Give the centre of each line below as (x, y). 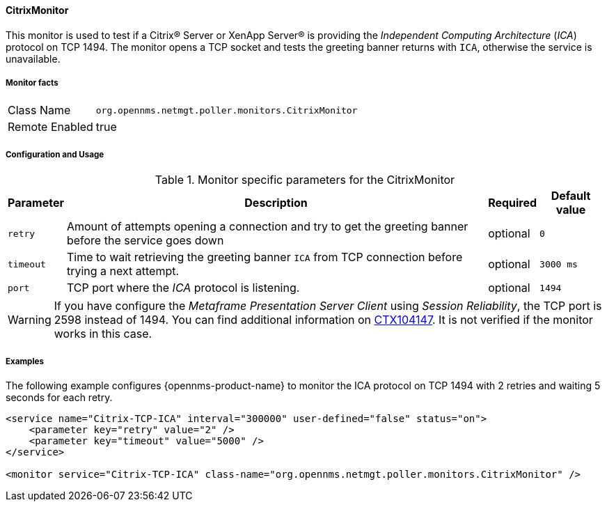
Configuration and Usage (55, 154)
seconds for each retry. (59, 397)
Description (276, 203)
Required (513, 203)
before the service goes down (145, 241)
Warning (30, 320)
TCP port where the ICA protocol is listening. (183, 288)
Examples (25, 361)
